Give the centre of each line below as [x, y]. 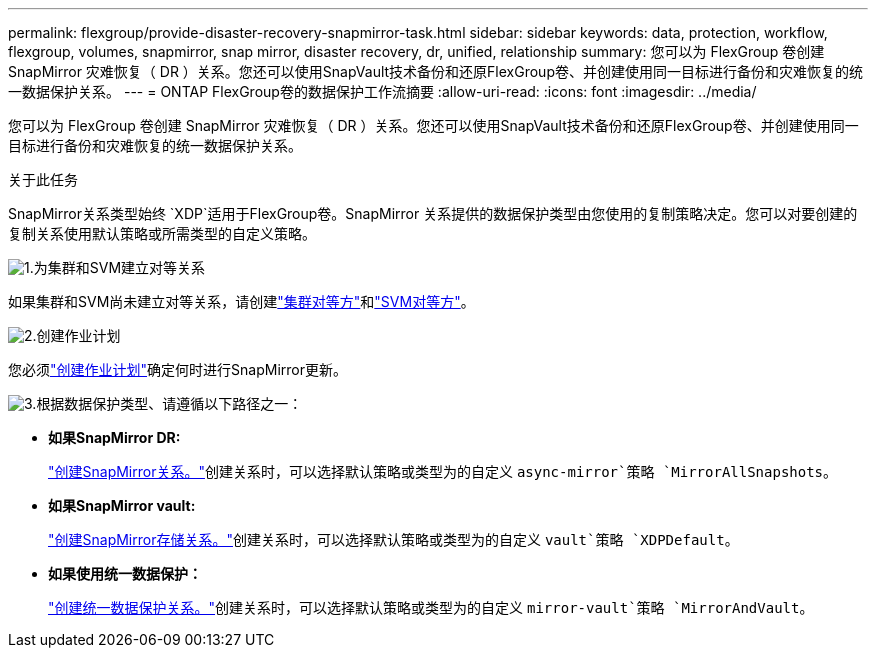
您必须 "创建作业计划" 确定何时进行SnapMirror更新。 [177, 369]
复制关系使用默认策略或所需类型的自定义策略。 [162, 233]
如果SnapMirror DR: [114, 437]
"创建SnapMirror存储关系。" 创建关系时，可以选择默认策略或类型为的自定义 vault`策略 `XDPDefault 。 [393, 539]
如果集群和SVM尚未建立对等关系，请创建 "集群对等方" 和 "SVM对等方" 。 [241, 301]
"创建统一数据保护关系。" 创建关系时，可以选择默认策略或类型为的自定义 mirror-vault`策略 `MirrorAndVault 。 [431, 607]
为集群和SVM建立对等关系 [119, 267]
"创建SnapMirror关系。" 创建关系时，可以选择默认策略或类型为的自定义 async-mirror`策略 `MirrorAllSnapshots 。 [443, 471]
